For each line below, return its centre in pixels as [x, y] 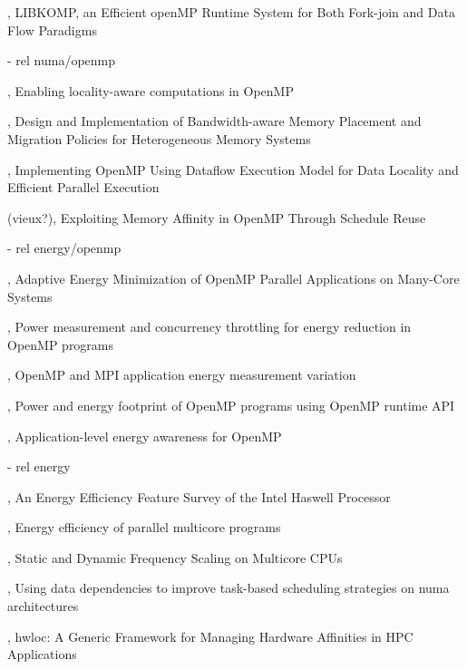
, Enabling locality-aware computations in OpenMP [151, 90]
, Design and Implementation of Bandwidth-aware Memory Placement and [214, 121]
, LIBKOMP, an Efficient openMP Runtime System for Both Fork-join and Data [231, 12]
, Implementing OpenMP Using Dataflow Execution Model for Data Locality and [233, 169]
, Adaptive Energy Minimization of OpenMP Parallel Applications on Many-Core [233, 278]
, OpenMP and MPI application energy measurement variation [182, 375]
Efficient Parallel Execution [83, 187]
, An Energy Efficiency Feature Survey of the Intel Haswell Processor [199, 496]
